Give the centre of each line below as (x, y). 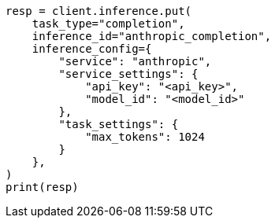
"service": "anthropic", (135, 61)
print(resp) (42, 187)
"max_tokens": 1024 (145, 137)
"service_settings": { (128, 74)
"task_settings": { (119, 124)
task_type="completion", (108, 24)
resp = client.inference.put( (99, 11)
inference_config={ (92, 49)
